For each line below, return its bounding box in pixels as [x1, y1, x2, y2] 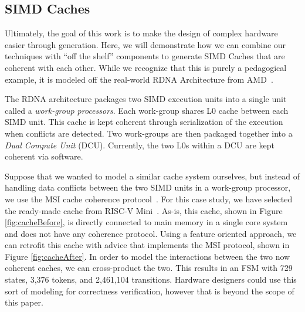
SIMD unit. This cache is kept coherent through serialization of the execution [5, 116, 283, 128]
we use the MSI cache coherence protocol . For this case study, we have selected [5, 192, 293, 205]
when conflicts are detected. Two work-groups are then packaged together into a [5, 127, 293, 139]
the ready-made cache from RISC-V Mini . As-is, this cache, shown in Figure [5, 204, 283, 216]
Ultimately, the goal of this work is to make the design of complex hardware [5, 27, 278, 39]
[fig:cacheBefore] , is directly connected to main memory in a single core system [5, 216, 288, 228]
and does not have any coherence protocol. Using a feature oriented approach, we [5, 227, 297, 239]
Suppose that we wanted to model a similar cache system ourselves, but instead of [5, 169, 300, 182]
